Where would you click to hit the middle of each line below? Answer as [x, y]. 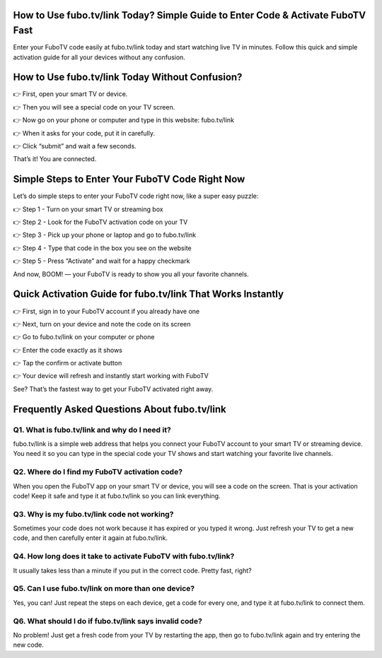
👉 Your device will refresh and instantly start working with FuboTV [111, 376]
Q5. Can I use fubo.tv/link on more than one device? [104, 589]
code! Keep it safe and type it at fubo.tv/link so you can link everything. [117, 495]
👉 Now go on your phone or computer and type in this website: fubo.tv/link [124, 120]
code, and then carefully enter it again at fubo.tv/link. [90, 538]
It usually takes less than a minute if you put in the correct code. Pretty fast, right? [132, 570]
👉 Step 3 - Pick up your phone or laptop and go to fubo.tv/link [105, 235]
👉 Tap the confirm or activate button [68, 363]
